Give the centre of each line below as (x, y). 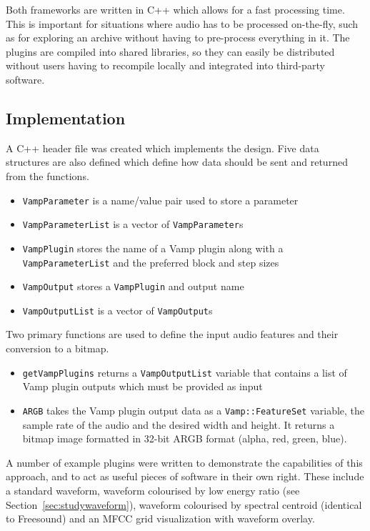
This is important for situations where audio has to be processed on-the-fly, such (182, 23)
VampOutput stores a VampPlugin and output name (133, 286)
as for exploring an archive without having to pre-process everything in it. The (178, 38)
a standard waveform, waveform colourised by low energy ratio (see (153, 490)
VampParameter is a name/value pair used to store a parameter (160, 200)
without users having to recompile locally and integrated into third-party (165, 65)
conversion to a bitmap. (57, 348)
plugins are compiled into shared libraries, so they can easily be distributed (170, 51)
